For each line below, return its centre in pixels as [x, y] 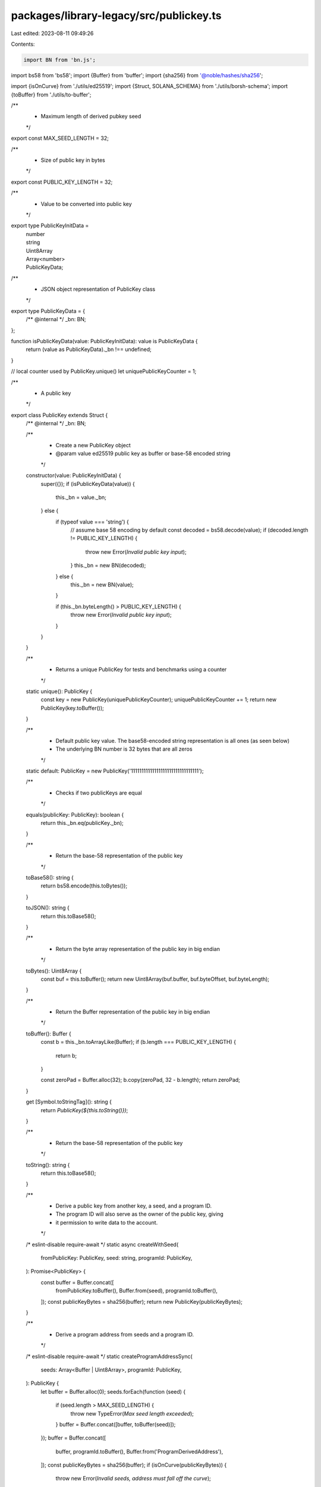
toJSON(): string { [48, 908]
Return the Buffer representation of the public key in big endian [133, 1012]
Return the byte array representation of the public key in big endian [138, 949]
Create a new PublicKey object [93, 445]
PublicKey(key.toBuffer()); [72, 708]
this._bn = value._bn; [81, 497]
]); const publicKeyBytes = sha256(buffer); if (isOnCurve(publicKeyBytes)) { [134, 1465]
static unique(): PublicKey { [59, 691]
